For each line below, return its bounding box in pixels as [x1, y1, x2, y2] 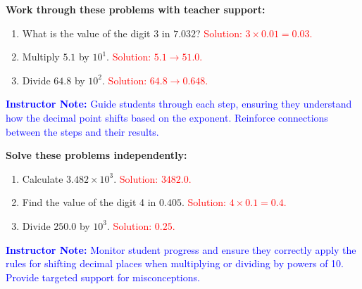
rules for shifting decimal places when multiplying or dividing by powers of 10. [6, 256, 344, 271]
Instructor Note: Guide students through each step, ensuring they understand [6, 96, 352, 111]
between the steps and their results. [6, 124, 159, 139]
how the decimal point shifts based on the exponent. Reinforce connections [6, 110, 328, 124]
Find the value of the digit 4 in [22, 195, 156, 210]
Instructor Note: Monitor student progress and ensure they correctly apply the [6, 242, 356, 257]
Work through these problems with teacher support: [6, 2, 266, 16]
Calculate [22, 171, 63, 186]
